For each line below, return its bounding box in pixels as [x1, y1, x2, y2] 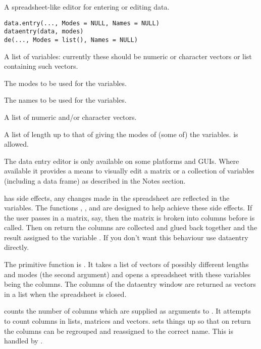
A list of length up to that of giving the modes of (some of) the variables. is [4, 128, 238, 139]
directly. [4, 242, 29, 252]
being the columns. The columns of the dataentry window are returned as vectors [4, 279, 256, 289]
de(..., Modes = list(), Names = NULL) [4, 36, 138, 43]
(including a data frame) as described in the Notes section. [4, 175, 186, 186]
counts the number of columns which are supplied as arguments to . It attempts [4, 306, 251, 316]
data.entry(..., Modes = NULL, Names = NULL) [4, 19, 160, 27]
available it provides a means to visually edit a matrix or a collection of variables [4, 165, 254, 176]
